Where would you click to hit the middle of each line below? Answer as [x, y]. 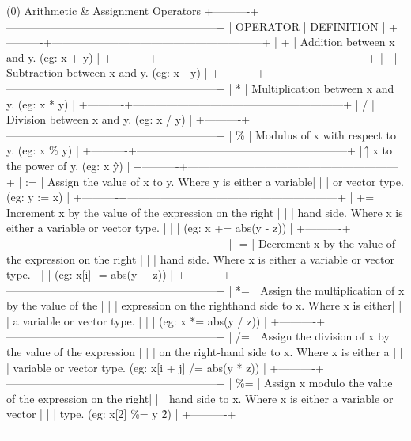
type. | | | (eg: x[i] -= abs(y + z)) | [90, 274]
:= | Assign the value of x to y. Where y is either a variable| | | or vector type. [215, 181]
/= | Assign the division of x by [313, 336]
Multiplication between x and [323, 87]
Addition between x [347, 42]
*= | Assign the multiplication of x [320, 289]
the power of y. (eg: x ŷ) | [68, 165]
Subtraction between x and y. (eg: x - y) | [107, 72]
